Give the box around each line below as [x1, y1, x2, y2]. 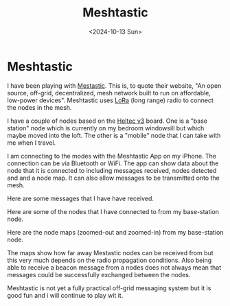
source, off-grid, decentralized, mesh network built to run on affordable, [7, 89, 211, 97]
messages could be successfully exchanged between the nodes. [7, 270, 191, 279]
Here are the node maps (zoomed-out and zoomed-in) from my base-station [7, 228, 224, 236]
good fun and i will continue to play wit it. [7, 291, 124, 299]
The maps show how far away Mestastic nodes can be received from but [7, 248, 214, 257]
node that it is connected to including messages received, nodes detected [7, 166, 217, 174]
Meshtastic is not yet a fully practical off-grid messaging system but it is [7, 283, 211, 292]
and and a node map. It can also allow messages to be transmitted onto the [7, 174, 220, 182]
